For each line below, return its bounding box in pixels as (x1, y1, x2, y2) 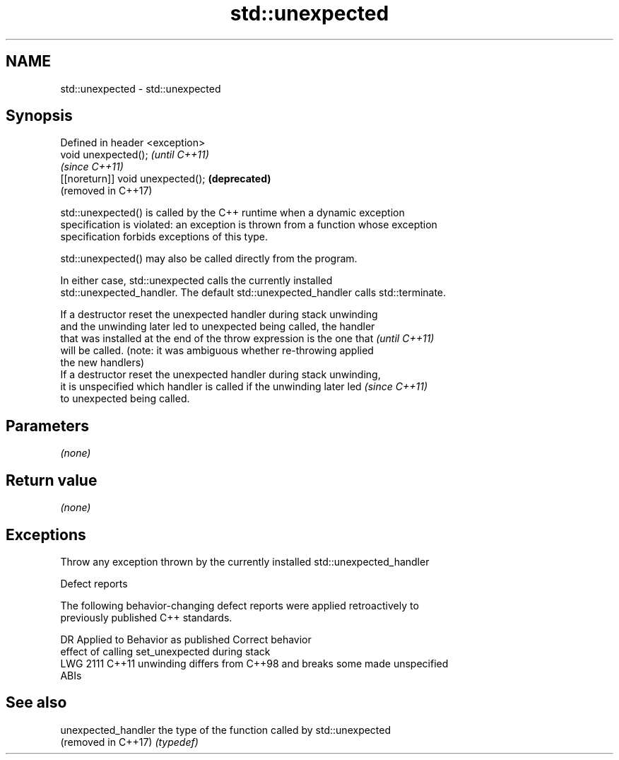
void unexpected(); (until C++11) (60, 148, 209, 161)
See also (6, 694, 67, 712)
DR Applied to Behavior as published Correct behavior (60, 633, 312, 645)
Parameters (6, 416, 89, 435)
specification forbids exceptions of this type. (60, 230, 269, 243)
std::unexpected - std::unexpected (60, 82, 221, 95)
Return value (6, 471, 98, 489)
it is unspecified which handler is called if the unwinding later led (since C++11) (60, 380, 428, 393)
